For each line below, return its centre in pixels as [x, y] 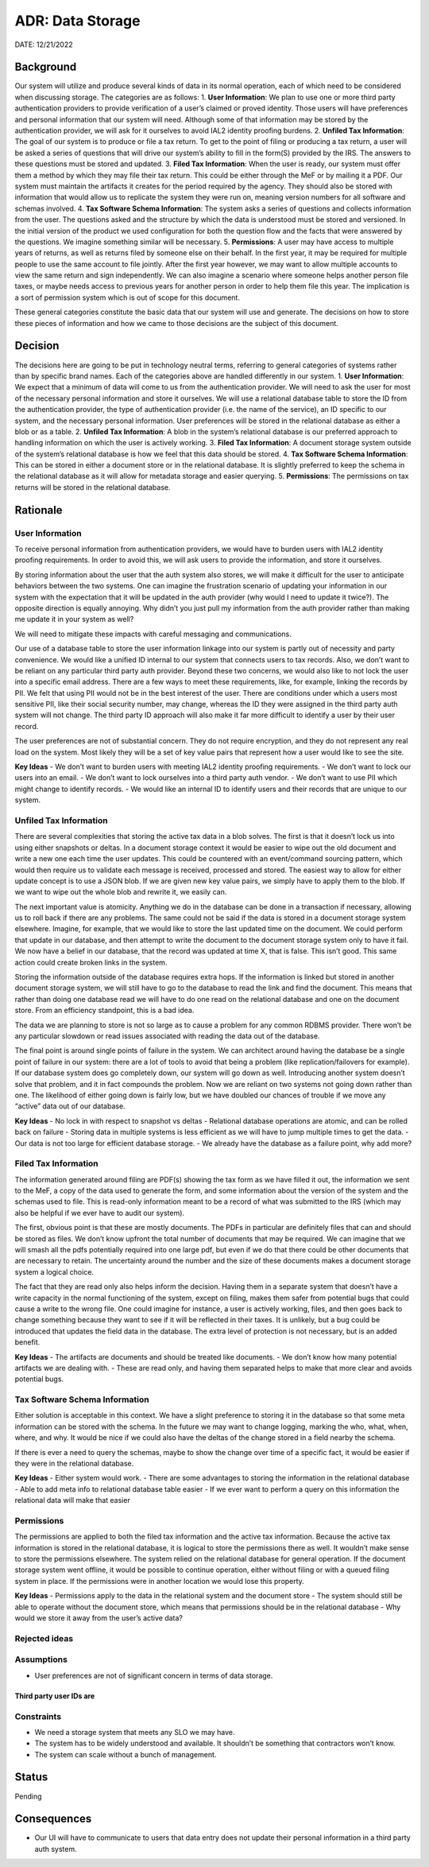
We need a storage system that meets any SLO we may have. [135, 1732]
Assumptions [41, 1659]
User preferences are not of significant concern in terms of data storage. [154, 1675]
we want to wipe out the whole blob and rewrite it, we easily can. [121, 892]
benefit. [27, 1342]
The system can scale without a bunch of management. [126, 1754]
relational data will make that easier [72, 1500]
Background [46, 67]
